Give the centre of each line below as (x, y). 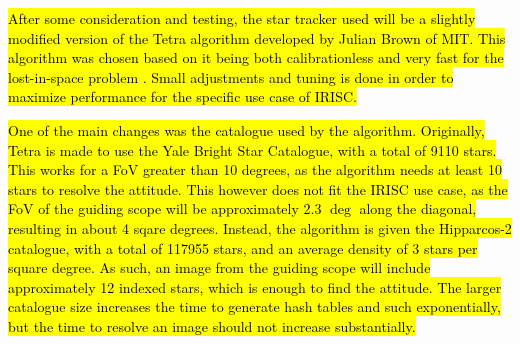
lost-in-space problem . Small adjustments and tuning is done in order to (231, 76)
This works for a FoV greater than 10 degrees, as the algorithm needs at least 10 (255, 169)
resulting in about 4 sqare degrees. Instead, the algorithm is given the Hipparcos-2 (260, 227)
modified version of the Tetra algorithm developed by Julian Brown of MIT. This (257, 37)
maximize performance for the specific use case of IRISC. (182, 96)
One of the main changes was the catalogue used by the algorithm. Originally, (246, 129)
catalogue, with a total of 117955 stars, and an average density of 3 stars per (243, 247)
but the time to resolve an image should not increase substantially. (212, 325)
